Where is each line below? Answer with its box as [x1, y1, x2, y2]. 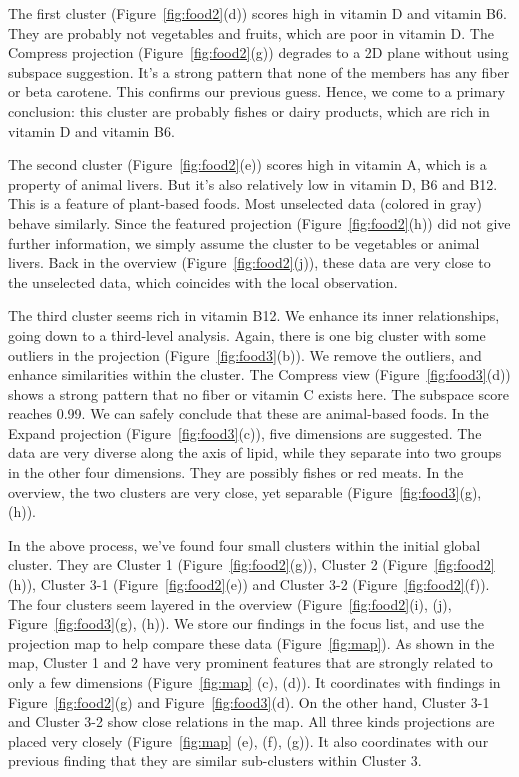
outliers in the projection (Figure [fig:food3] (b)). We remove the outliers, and [8, 344, 482, 365]
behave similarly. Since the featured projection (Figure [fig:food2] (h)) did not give [8, 212, 511, 233]
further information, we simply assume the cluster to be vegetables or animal [8, 232, 480, 253]
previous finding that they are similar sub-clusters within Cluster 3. [8, 750, 422, 771]
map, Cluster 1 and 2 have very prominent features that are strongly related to [8, 652, 493, 673]
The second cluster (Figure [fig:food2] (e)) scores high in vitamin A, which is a [8, 154, 487, 175]
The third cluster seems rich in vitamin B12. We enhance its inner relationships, [8, 305, 500, 326]
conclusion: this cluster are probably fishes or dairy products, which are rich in [8, 100, 490, 121]
